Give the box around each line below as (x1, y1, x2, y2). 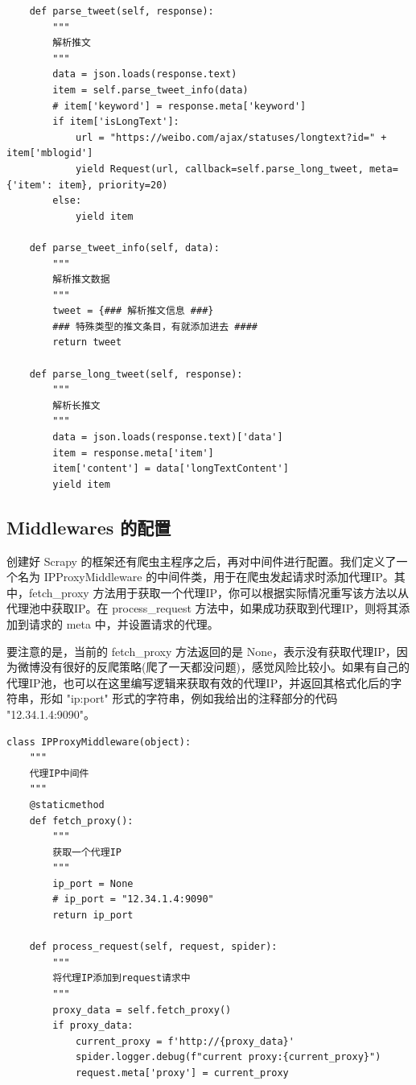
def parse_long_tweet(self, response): (29, 368, 243, 380)
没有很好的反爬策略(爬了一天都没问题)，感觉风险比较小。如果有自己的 (39, 658, 410, 675)
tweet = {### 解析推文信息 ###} (52, 305, 214, 317)
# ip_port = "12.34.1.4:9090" (52, 893, 214, 906)
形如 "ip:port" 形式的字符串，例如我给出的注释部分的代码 (39, 690, 338, 707)
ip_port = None (52, 877, 134, 889)
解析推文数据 (52, 274, 110, 286)
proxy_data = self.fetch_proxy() (52, 1004, 232, 1016)
